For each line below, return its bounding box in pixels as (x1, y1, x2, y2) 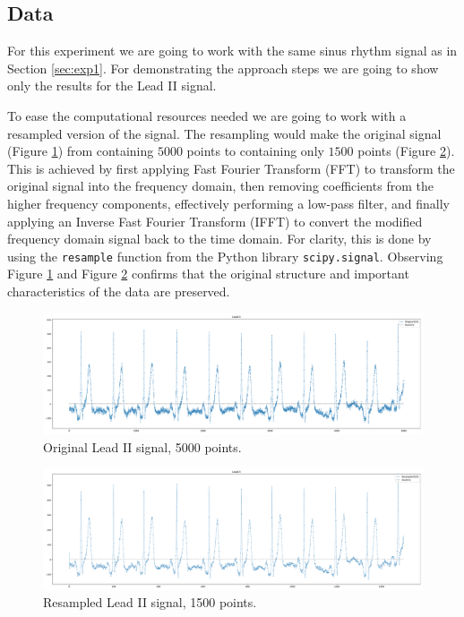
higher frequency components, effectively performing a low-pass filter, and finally (7, 193, 450, 212)
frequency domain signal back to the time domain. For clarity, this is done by (7, 229, 432, 248)
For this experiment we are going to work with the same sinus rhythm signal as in (7, 41, 458, 60)
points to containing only (186, 141, 324, 160)
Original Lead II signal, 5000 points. (43, 437, 242, 456)
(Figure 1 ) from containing (7, 141, 154, 160)
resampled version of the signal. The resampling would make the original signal (7, 124, 442, 142)
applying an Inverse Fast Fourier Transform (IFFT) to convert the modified (7, 211, 423, 230)
